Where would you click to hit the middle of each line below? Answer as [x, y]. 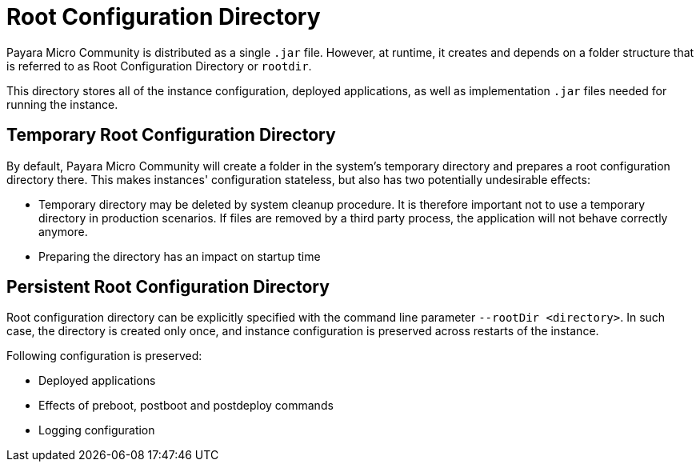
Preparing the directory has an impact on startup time [180, 256]
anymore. [63, 231]
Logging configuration [97, 430]
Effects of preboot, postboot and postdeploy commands [186, 406]
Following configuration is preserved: [104, 356]
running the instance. [62, 104]
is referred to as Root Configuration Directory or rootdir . [159, 66]
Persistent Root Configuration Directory [168, 287]
